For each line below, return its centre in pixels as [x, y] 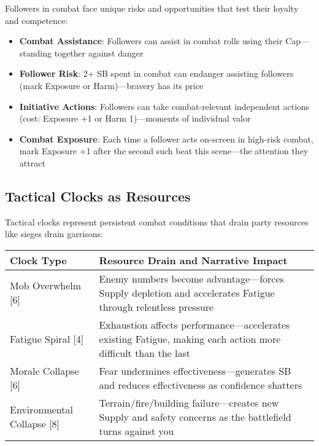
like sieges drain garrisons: [54, 234]
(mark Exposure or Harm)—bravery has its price [111, 85]
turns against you [136, 431]
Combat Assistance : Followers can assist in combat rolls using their [151, 41]
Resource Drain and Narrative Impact [193, 260]
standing [36, 53]
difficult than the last [145, 353]
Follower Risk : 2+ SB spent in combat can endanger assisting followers [156, 73]
